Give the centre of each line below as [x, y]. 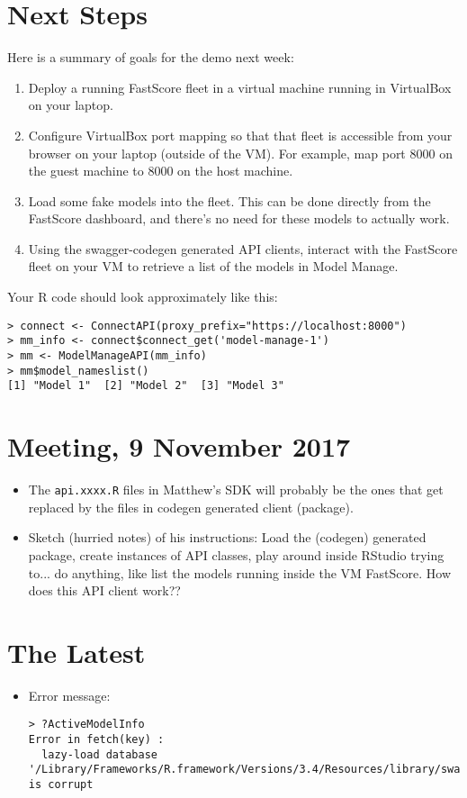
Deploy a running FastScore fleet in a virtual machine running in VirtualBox [240, 87]
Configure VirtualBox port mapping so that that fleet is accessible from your [240, 135]
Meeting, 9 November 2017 [179, 446]
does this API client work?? [104, 590]
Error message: [69, 695]
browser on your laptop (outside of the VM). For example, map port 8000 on [240, 153]
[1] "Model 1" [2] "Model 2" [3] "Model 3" [146, 386]
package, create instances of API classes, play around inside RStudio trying [236, 554]
